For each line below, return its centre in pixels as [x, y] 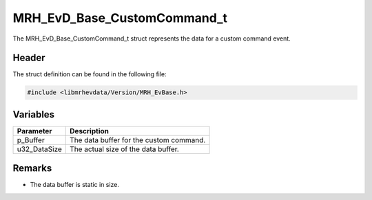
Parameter [34, 131]
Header [29, 58]
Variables [34, 114]
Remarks [32, 168]
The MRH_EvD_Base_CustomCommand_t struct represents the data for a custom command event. [152, 38]
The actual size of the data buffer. [124, 149]
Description [90, 131]
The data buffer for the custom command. [138, 140]
